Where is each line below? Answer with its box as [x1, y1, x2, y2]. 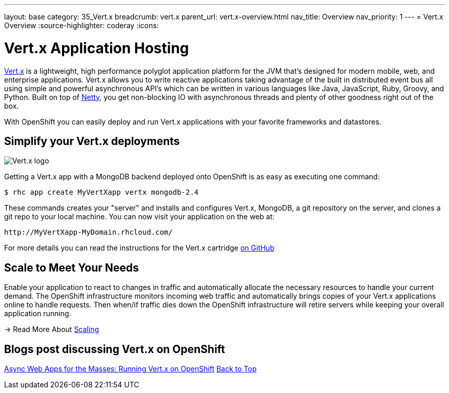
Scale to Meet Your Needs [4, 261, 139, 274]
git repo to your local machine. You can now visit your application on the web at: [4, 212, 275, 221]
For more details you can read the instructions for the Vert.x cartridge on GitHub [4, 243, 275, 253]
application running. [4, 309, 71, 318]
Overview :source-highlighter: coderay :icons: [4, 21, 159, 30]
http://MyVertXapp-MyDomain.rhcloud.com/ [4, 228, 173, 237]
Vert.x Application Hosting [4, 39, 189, 57]
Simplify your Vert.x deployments [4, 134, 180, 148]
